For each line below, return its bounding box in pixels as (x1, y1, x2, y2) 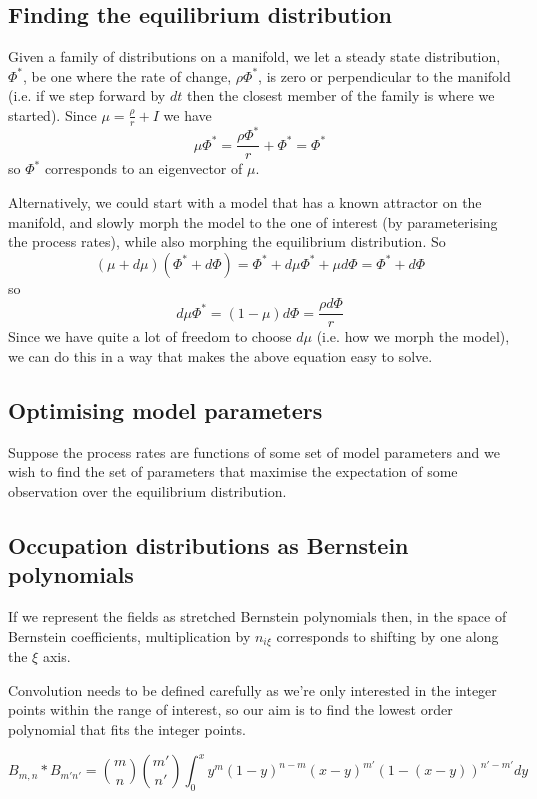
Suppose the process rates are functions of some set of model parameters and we (8, 441, 500, 462)
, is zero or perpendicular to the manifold (258, 65, 511, 86)
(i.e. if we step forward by (8, 85, 166, 106)
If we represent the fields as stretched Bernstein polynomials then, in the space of (8, 606, 507, 627)
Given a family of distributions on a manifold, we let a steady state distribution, (8, 46, 501, 67)
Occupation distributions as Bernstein (8, 529, 409, 560)
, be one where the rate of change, (23, 65, 232, 86)
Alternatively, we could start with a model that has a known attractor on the (8, 191, 482, 212)
